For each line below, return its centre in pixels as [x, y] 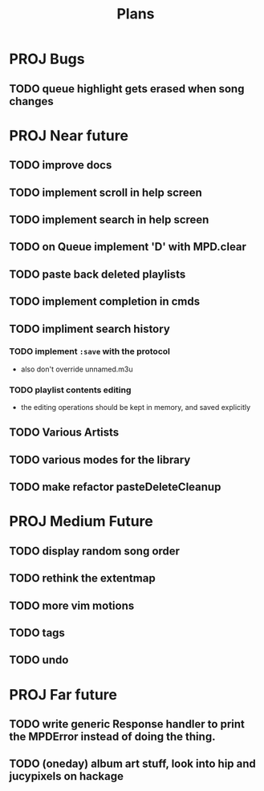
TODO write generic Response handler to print [127, 724]
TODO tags [37, 633]
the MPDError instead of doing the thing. [112, 736]
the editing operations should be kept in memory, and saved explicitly [136, 408]
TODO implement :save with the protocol [90, 351]
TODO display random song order [94, 551]
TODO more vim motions [72, 605]
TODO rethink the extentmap [82, 578]
